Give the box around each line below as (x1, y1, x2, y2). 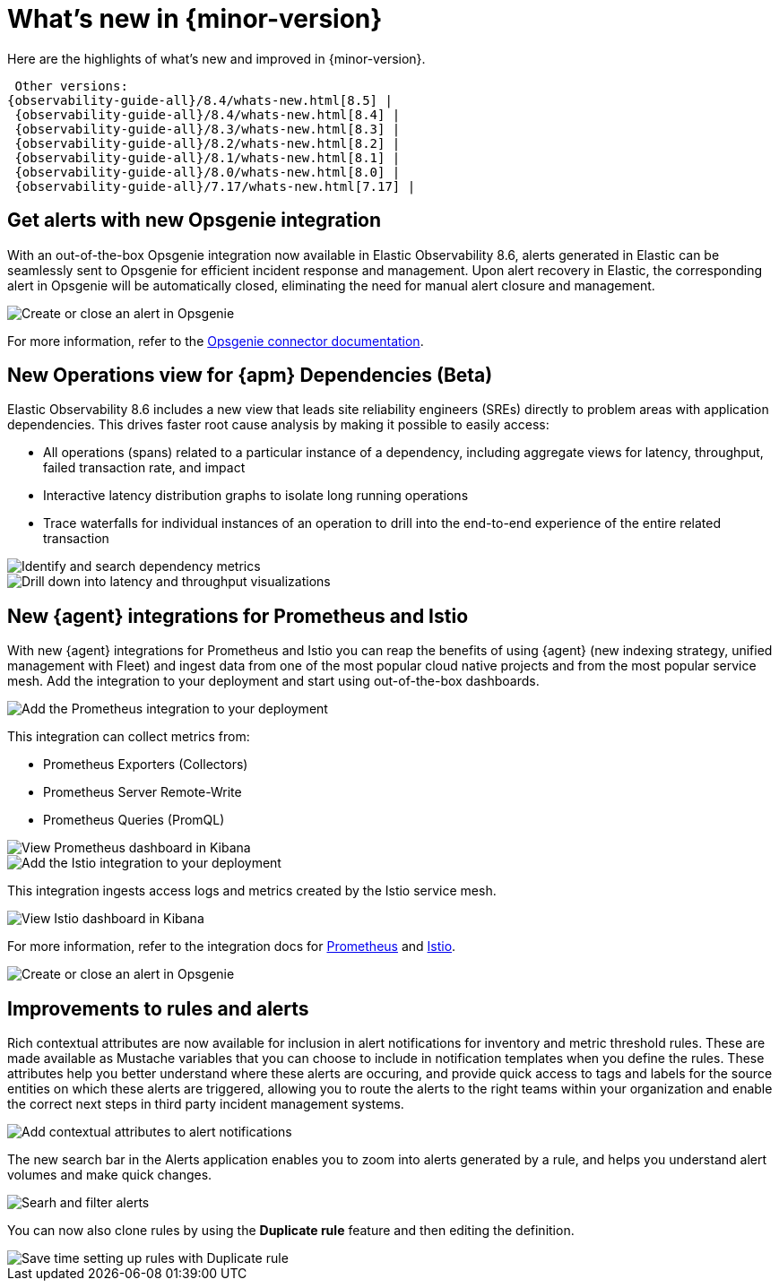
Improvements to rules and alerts (7, 997, 309, 1020)
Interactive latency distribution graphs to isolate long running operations (43, 488, 469, 504)
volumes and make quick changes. (7, 1167, 212, 1183)
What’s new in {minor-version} (7, 4, 383, 34)
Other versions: (14, 78, 128, 93)
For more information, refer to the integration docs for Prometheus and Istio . (7, 938, 456, 955)
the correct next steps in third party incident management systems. (7, 1096, 404, 1112)
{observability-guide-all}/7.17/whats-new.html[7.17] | (14, 178, 416, 194)
